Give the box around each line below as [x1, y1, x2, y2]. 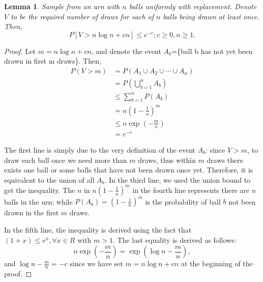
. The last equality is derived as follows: [113, 234, 237, 245]
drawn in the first [4, 207, 59, 218]
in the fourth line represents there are [132, 184, 250, 195]
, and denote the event [91, 45, 161, 56]
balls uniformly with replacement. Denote [129, 1, 257, 11]
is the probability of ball [145, 196, 221, 207]
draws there [207, 154, 243, 165]
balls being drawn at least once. [163, 11, 259, 21]
